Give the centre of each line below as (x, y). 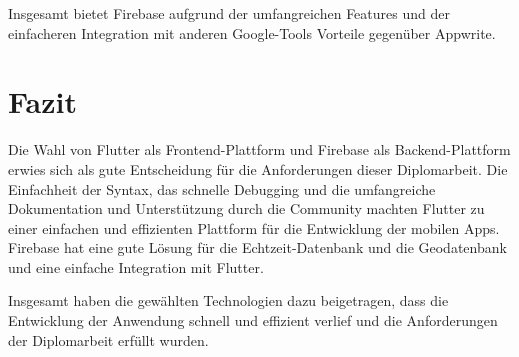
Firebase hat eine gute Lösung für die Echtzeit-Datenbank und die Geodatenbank (257, 247)
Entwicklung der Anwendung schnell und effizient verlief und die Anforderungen (253, 320)
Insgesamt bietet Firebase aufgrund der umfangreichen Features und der (229, 13)
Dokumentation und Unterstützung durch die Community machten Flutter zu (246, 208)
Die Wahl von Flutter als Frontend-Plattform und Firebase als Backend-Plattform (259, 149)
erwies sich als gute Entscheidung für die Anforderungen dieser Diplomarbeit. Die (258, 168)
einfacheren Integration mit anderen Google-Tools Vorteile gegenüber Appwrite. (252, 32)
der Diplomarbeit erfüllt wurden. (108, 339)
